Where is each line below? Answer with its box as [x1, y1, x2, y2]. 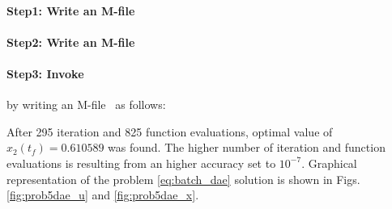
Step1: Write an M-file [6, 2, 135, 19]
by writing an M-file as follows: [6, 96, 166, 113]
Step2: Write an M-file [6, 33, 135, 50]
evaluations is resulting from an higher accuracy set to [6, 154, 276, 171]
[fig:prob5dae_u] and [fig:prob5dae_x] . [6, 186, 199, 203]
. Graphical [301, 154, 357, 171]
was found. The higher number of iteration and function [108, 139, 386, 156]
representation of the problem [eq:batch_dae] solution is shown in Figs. [6, 170, 360, 187]
